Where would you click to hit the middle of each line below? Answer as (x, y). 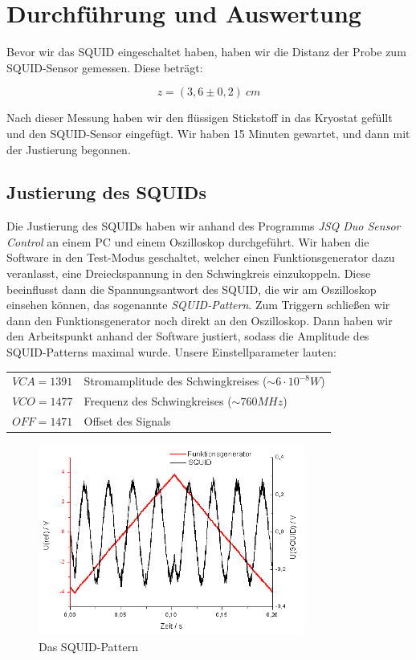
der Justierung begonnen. (69, 149)
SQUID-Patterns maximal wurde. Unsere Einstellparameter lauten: (171, 352)
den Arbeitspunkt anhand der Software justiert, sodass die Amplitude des (188, 336)
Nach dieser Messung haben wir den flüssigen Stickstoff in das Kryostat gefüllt (200, 118)
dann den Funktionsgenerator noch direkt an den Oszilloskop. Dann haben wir (200, 320)
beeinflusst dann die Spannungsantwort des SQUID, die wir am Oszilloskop (192, 289)
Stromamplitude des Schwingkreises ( (175, 381)
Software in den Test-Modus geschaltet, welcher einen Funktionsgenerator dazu (201, 257)
